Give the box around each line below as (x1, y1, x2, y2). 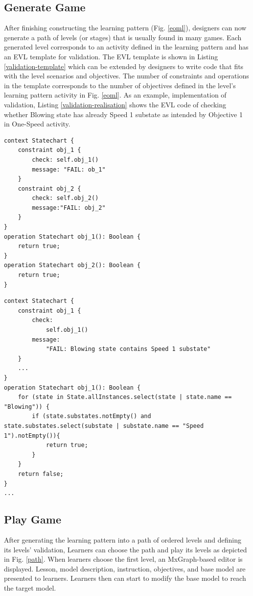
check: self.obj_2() (32, 195, 99, 202)
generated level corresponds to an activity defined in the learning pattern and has (4, 42, 249, 52)
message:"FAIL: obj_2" (32, 204, 106, 211)
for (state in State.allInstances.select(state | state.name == (18, 394, 232, 401)
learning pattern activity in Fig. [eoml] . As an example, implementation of (4, 90, 227, 100)
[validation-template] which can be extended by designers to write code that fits (4, 61, 244, 71)
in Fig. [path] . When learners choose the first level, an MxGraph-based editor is (4, 554, 243, 564)
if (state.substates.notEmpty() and (32, 413, 151, 420)
